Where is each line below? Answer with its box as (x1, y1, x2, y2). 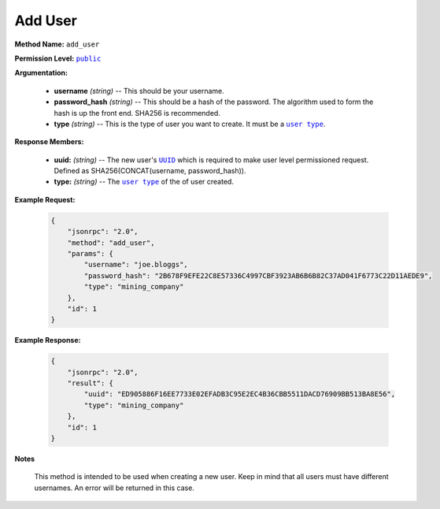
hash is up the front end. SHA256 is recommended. (54, 108, 220, 117)
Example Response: (14, 336, 81, 345)
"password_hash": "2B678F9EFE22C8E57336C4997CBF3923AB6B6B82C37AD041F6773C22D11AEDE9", (83, 271, 433, 280)
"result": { (67, 379, 114, 388)
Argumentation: (14, 68, 68, 78)
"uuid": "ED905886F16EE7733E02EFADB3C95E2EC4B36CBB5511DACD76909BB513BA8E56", (83, 390, 396, 399)
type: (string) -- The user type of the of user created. (54, 177, 234, 187)
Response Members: (14, 137, 84, 147)
